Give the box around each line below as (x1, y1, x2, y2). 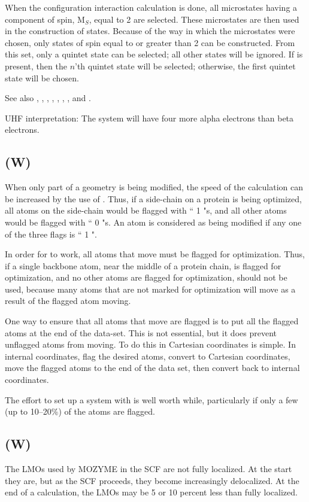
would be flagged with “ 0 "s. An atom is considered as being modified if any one (5, 215, 302, 228)
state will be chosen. (5, 71, 79, 84)
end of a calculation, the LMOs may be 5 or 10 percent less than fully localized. (5, 486, 298, 498)
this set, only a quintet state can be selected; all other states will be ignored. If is (5, 48, 303, 60)
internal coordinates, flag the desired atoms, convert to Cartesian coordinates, (5, 349, 290, 362)
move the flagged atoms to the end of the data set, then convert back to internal (5, 361, 300, 374)
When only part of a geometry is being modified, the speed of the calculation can (5, 181, 304, 193)
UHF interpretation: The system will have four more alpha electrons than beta (5, 111, 294, 124)
